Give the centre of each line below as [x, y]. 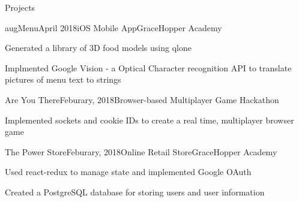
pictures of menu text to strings [63, 79]
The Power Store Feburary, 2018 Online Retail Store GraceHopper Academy [141, 151]
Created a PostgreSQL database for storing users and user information [135, 192]
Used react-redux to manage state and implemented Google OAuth [128, 172]
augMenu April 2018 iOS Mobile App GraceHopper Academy [113, 27]
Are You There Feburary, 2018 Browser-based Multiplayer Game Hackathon [142, 99]
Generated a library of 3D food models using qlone [98, 48]
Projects [20, 7]
